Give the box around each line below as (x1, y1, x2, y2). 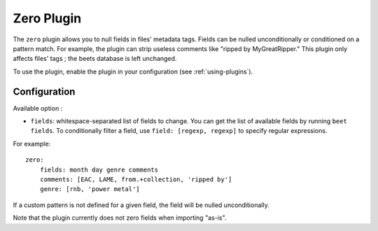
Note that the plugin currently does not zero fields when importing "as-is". (13, 213, 227, 222)
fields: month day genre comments (39, 165, 159, 174)
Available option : (13, 104, 63, 112)
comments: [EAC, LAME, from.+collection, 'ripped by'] (39, 175, 232, 183)
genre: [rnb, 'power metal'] (39, 185, 140, 193)
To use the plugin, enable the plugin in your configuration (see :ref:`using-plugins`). (13, 67, 253, 76)
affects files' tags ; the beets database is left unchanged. (13, 55, 177, 63)
